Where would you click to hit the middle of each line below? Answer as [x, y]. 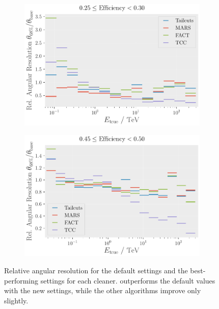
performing [21, 280]
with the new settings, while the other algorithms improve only [103, 290]
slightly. [16, 300]
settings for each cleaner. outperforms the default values [128, 280]
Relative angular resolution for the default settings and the [96, 271]
